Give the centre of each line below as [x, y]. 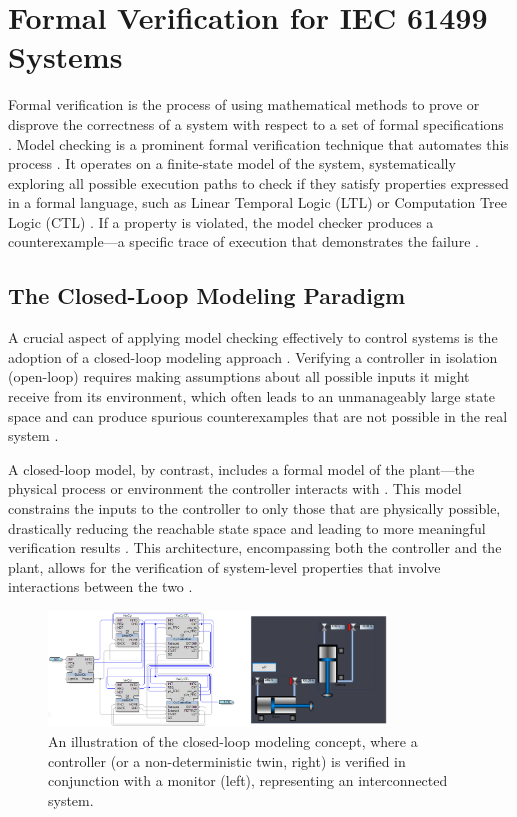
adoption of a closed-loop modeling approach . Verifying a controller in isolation [253, 356]
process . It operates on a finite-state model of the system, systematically [232, 163]
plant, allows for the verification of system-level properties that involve [224, 566]
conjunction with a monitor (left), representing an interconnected [248, 780]
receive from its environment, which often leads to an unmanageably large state [251, 396]
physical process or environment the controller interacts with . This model [235, 488]
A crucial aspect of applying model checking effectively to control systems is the [253, 337]
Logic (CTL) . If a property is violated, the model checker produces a [221, 221]
